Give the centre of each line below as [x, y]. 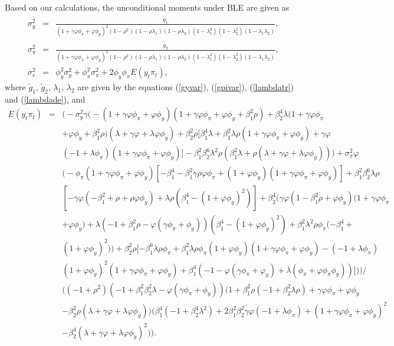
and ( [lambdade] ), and [45, 99]
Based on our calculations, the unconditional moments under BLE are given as [147, 7]
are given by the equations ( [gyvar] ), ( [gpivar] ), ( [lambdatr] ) [185, 86]
